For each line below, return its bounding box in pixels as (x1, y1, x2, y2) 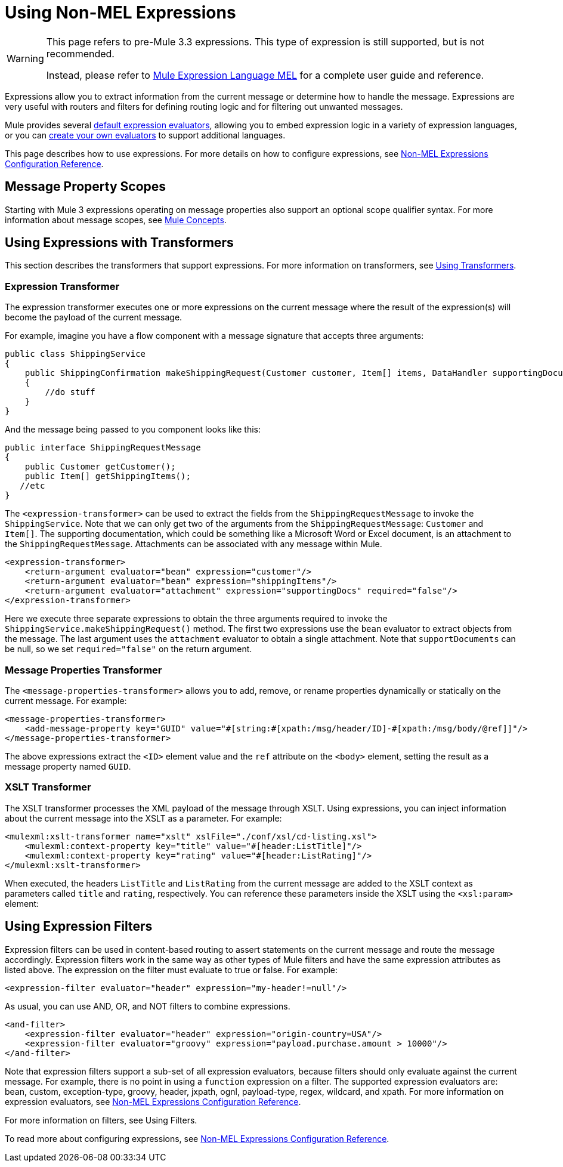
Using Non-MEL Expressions (5, 2, 236, 23)
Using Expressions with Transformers (5, 235, 234, 251)
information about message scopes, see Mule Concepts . (5, 214, 227, 225)
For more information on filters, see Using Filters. (5, 1114, 197, 1125)
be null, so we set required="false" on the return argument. (5, 644, 252, 654)
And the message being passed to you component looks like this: (5, 424, 261, 435)
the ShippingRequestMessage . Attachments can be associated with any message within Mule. (5, 539, 382, 549)
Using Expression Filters (5, 919, 153, 934)
